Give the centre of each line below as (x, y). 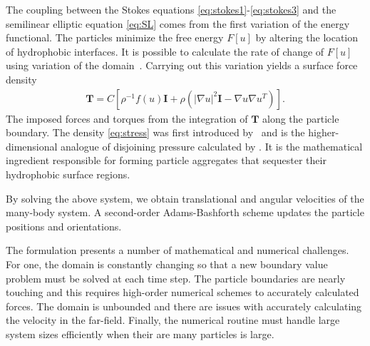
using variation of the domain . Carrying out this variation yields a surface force (182, 65)
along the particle (301, 118)
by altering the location (307, 37)
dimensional (32, 146)
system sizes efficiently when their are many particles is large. (140, 334)
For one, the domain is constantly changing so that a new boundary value (167, 264)
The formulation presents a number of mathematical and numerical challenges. (178, 250)
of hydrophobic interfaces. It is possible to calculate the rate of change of (165, 51)
